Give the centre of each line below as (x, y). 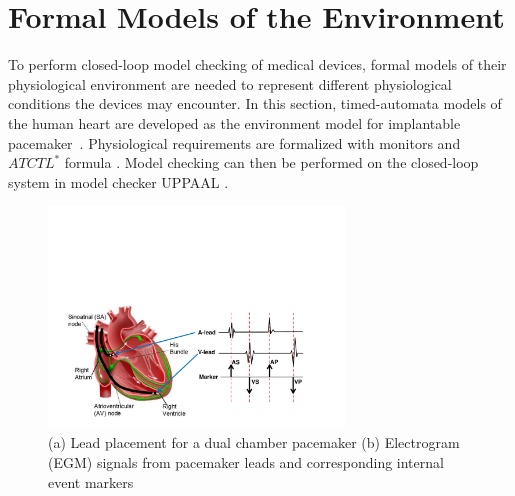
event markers (91, 481)
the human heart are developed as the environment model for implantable (234, 122)
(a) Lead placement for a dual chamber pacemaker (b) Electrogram (254, 442)
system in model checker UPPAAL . (118, 181)
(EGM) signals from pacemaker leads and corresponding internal (246, 462)
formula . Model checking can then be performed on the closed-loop (271, 162)
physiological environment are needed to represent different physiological (230, 83)
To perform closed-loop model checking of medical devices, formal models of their (257, 64)
